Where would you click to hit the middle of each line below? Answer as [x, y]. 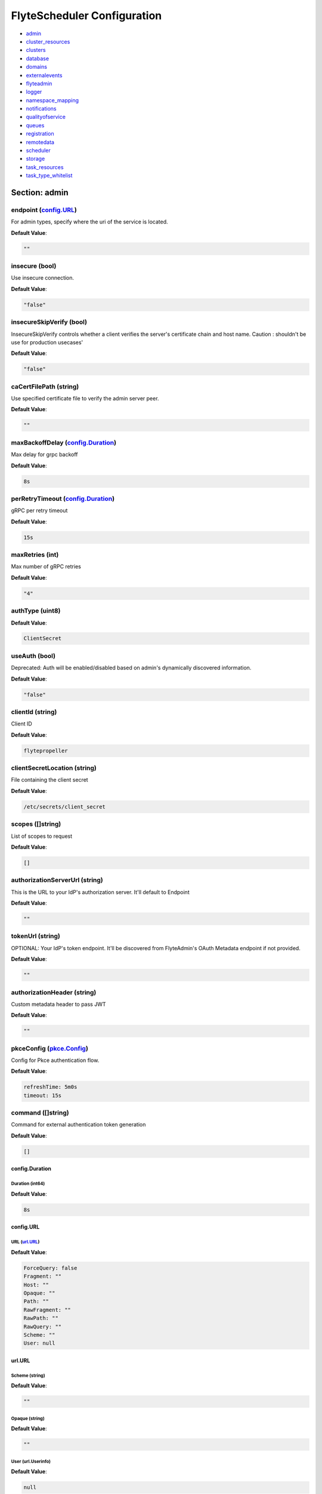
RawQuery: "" [43, 1326]
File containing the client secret [50, 780]
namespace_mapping [52, 100]
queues [35, 125]
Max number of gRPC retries [46, 567]
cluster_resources [48, 41]
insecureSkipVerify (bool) [49, 322]
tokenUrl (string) [36, 936]
